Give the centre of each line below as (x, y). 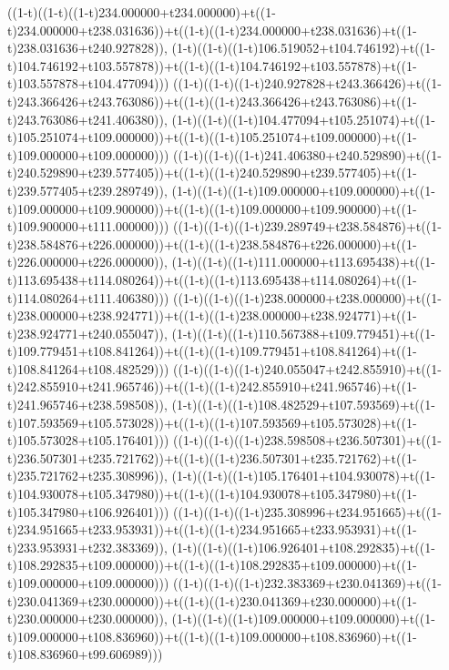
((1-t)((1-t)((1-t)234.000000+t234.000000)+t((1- (142, 12)
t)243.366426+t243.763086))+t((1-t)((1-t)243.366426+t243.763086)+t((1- (212, 101)
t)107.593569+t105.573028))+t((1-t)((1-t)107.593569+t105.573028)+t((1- (212, 422)
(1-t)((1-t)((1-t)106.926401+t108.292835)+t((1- (303, 547)
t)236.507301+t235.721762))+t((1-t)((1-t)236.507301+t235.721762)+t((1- (212, 457)
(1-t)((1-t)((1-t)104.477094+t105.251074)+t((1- (303, 119)
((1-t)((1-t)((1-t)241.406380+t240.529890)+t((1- (307, 154)
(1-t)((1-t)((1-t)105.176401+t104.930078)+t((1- (303, 476)
